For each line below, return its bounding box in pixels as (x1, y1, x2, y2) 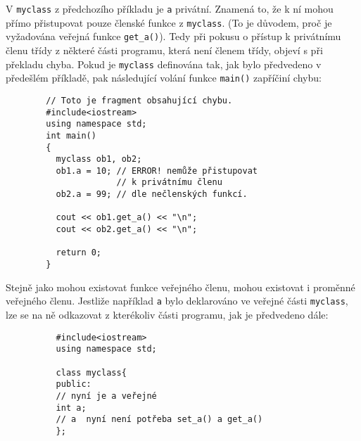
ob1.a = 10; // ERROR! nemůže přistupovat (56, 165, 258, 176)
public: (56, 379, 91, 390)
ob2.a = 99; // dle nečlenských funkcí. (56, 189, 248, 200)
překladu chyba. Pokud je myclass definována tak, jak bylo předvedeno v (6, 56, 322, 71)
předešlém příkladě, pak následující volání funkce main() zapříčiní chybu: (6, 70, 322, 85)
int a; (56, 402, 87, 413)
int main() (46, 130, 96, 141)
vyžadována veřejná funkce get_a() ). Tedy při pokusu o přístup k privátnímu (6, 29, 341, 44)
